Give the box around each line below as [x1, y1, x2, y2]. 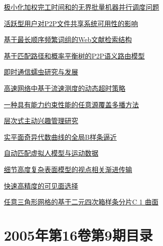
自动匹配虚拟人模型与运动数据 [4, 148, 98, 158]
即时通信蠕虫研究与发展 [4, 67, 78, 77]
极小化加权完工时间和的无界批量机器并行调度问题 [4, 2, 159, 12]
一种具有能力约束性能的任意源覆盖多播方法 [4, 99, 139, 109]
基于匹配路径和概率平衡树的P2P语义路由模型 [4, 50, 145, 60]
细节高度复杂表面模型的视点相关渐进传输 [4, 164, 132, 174]
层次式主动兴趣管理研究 [4, 116, 78, 126]
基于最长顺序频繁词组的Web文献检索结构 [4, 34, 132, 44]
